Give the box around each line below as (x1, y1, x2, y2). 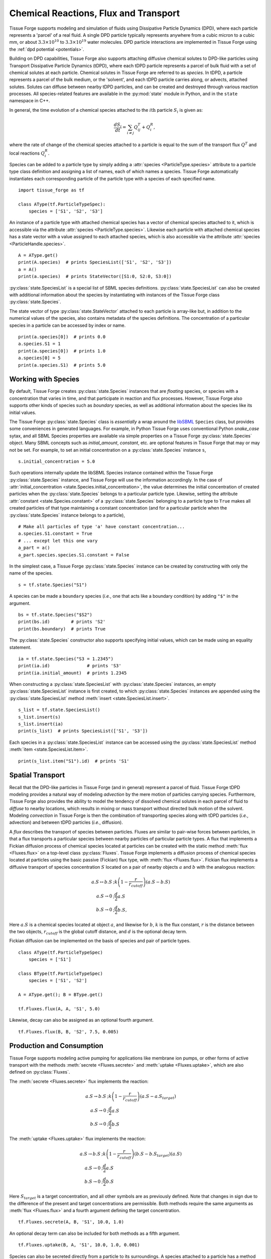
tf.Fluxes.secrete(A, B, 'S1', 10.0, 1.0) (18, 1219, 124, 1225)
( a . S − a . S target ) (140, 1093, 177, 1100)
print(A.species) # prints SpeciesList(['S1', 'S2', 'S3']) (18, 259, 172, 265)
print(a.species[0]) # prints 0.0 (18, 334, 106, 339)
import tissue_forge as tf (18, 187, 85, 193)
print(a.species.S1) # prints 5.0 (18, 362, 106, 368)
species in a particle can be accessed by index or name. (9, 322, 126, 328)
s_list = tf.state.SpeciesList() (18, 707, 100, 713)
